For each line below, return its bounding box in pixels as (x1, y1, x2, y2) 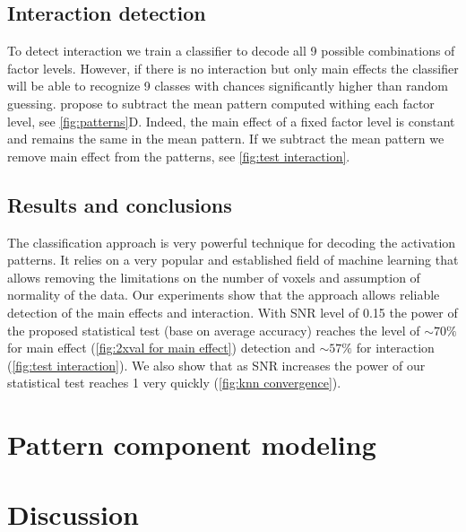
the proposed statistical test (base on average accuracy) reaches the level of (7, 320, 420, 339)
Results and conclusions (7, 190, 232, 218)
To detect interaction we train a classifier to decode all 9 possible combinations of (7, 41, 455, 60)
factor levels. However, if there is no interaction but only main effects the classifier (7, 58, 459, 77)
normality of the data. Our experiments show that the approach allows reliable (7, 285, 440, 304)
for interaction (356, 338, 435, 357)
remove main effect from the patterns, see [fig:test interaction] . (7, 146, 350, 165)
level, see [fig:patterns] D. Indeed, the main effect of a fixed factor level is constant (7, 111, 455, 130)
